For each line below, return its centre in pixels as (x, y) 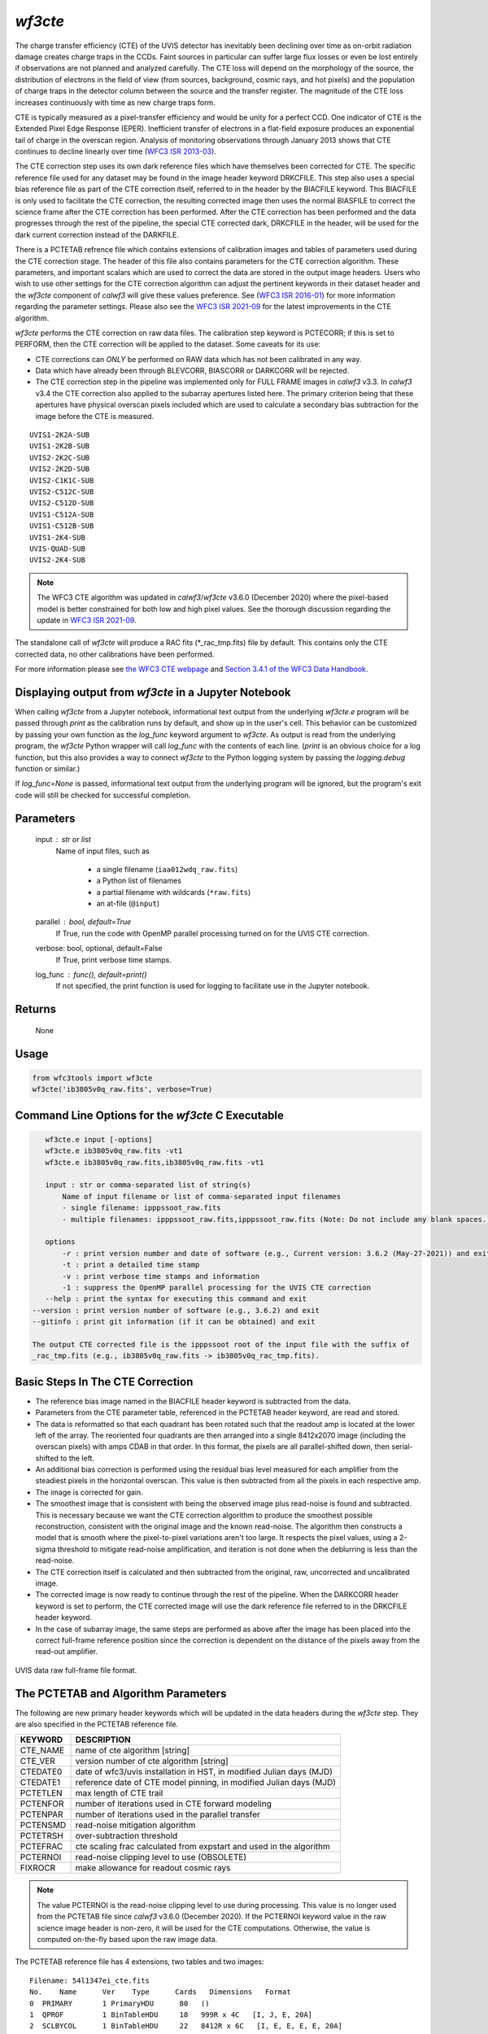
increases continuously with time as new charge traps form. (115, 103)
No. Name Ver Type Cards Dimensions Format (161, 1992)
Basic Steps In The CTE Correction (104, 1382)
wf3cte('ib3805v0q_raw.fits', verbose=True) (122, 1089)
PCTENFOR (42, 1804)
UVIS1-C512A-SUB (62, 514)
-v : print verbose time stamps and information (161, 1276)
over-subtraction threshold (126, 1836)
